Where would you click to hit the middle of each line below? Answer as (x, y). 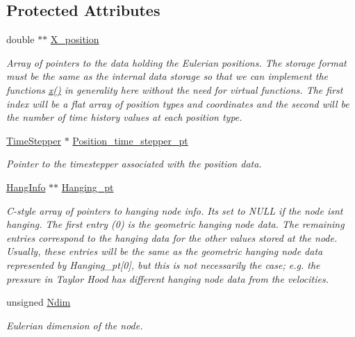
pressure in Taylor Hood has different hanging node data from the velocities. (167, 278)
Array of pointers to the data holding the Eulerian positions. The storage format (176, 62)
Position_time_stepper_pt (130, 140)
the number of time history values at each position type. (124, 117)
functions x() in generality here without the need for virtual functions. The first (175, 89)
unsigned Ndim (39, 302)
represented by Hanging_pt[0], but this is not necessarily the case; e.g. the (163, 264)
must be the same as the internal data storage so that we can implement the (167, 76)
